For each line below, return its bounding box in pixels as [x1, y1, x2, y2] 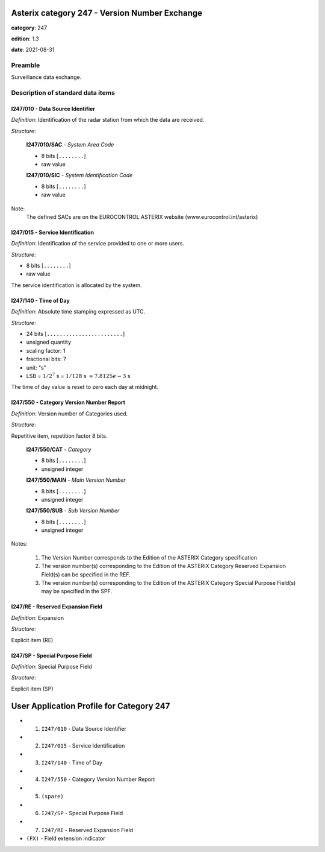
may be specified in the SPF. [41, 588, 113, 595]
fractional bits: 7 [26, 356, 66, 363]
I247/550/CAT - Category [26, 446, 91, 453]
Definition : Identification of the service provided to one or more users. [11, 240, 185, 247]
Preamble [11, 61, 40, 69]
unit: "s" [26, 364, 46, 371]
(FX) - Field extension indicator [26, 835, 105, 842]
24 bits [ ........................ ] [26, 330, 125, 338]
